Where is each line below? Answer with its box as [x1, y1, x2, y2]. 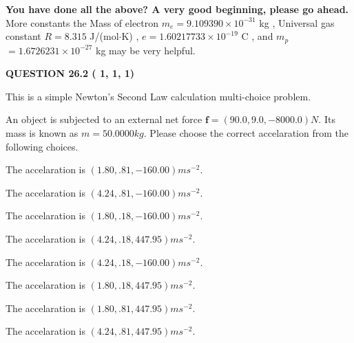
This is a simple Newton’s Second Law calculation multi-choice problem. [6, 89, 311, 103]
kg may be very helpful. [95, 43, 196, 57]
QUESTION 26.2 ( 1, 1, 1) [6, 66, 135, 80]
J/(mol [90, 29, 119, 43]
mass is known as [6, 126, 79, 140]
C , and [241, 29, 273, 43]
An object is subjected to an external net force [6, 112, 202, 126]
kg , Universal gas [259, 15, 335, 30]
